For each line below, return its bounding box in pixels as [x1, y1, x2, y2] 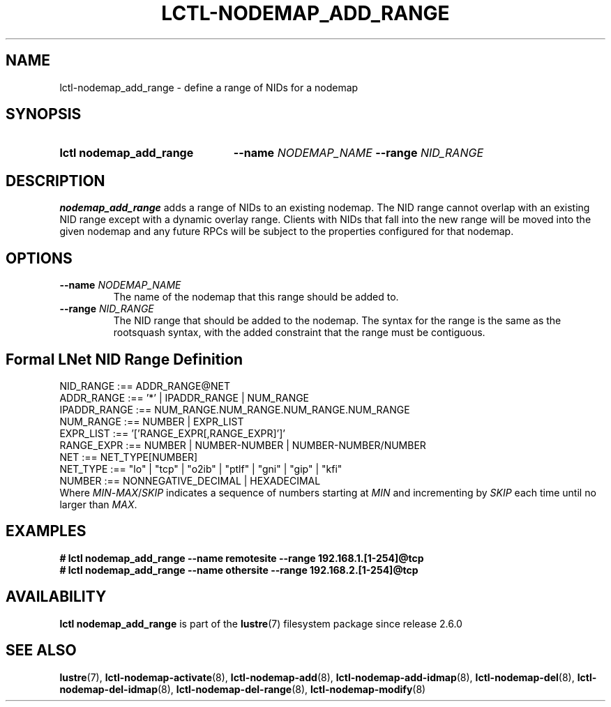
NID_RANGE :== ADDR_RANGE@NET [59, 379, 230, 392]
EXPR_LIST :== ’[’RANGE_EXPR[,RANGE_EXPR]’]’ [59, 427, 285, 439]
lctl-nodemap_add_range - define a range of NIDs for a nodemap [59, 81, 359, 93]
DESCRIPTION [6, 172, 105, 190]
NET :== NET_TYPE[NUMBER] [59, 450, 198, 463]
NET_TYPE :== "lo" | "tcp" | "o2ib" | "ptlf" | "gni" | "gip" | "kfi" [59, 462, 342, 475]
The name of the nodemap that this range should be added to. [113, 291, 399, 303]
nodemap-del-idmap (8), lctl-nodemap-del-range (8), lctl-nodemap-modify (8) [59, 683, 426, 695]
